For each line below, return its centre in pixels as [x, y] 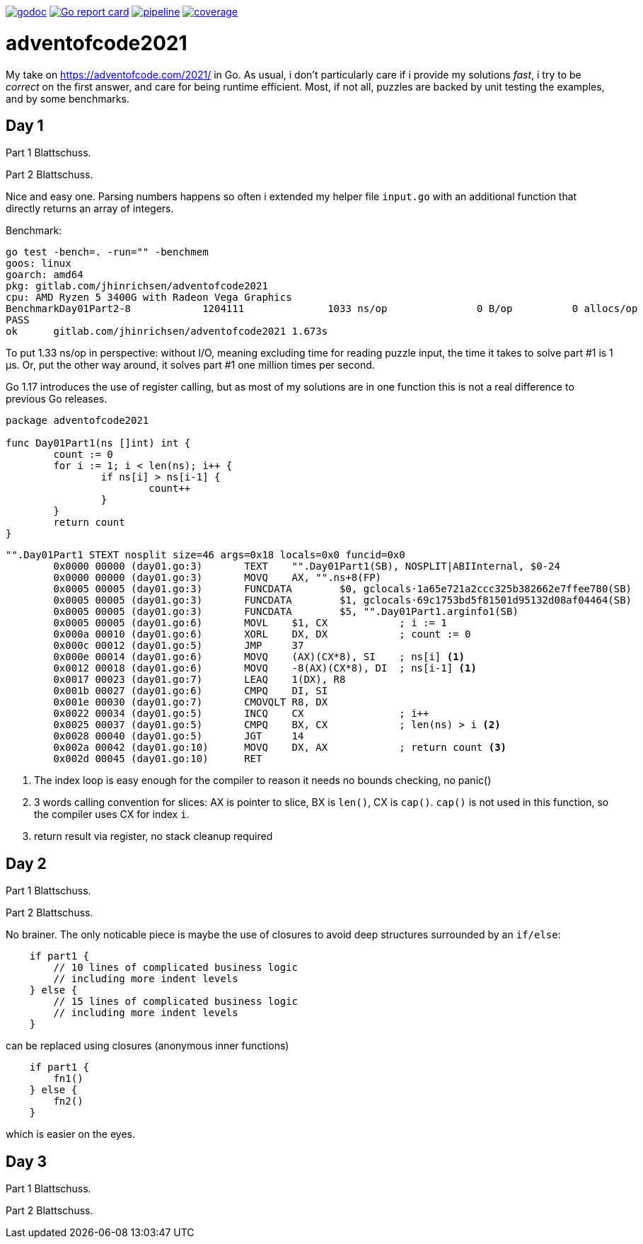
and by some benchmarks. [68, 98]
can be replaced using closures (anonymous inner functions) [147, 1046]
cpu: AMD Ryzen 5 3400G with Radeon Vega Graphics [149, 298]
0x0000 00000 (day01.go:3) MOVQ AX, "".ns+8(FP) [218, 578]
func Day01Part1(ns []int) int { [98, 443]
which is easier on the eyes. [70, 1134]
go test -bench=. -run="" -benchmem [107, 252]
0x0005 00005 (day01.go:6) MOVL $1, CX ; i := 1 [250, 623]
